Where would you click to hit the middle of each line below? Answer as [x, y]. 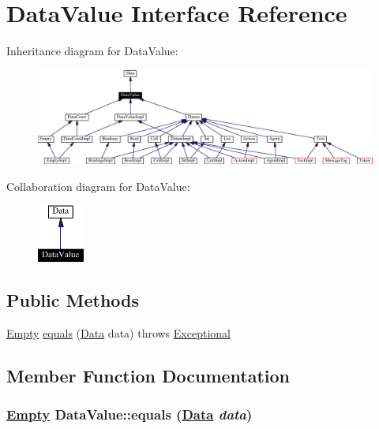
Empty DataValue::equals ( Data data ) [129, 414]
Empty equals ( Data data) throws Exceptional [118, 332]
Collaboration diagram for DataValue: [98, 186]
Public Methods [73, 300]
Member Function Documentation [148, 375]
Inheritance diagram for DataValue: [92, 51]
